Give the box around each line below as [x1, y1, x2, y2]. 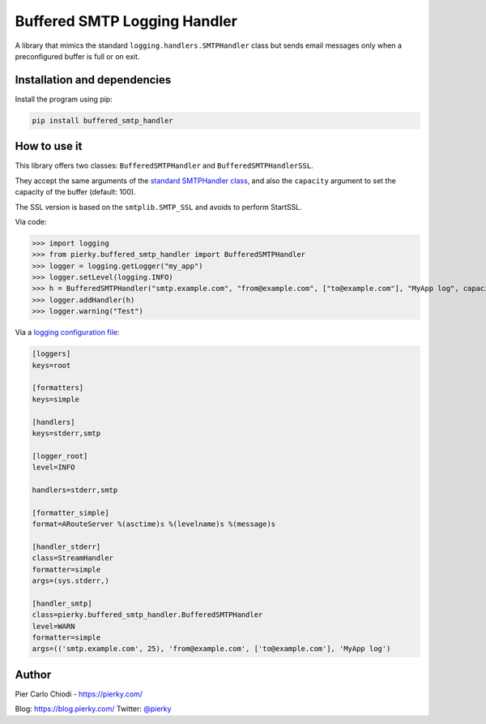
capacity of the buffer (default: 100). [15, 187, 137, 197]
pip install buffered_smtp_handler [32, 116, 173, 125]
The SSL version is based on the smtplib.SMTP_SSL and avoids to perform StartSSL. [15, 202, 303, 212]
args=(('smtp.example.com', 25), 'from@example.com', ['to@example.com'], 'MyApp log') [32, 645, 391, 653]
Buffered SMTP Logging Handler [15, 12, 238, 30]
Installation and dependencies [15, 73, 172, 87]
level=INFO [32, 463, 75, 472]
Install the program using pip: [15, 94, 113, 104]
